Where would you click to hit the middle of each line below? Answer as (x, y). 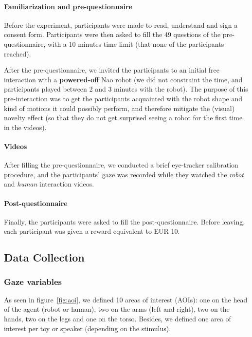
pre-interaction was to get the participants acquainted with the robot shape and (123, 98)
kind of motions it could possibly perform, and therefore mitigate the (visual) (119, 108)
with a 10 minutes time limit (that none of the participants (136, 44)
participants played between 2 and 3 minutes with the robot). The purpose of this (126, 89)
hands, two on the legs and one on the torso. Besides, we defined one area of (117, 319)
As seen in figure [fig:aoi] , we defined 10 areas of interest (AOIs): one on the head (126, 299)
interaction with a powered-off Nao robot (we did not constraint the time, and (123, 79)
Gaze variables (33, 281)
